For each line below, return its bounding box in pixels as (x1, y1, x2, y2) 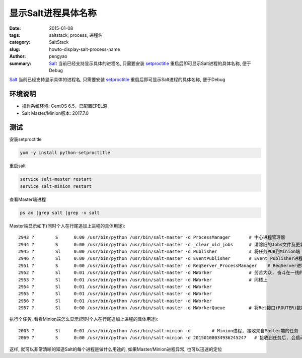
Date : (9, 25, 21, 31)
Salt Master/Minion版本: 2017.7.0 (22, 110, 89, 116)
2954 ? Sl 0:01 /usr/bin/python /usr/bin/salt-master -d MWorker (18, 283, 212, 290)
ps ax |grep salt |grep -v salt (20, 209, 100, 216)
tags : (9, 32, 21, 38)
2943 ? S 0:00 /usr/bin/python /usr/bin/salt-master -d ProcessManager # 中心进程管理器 (18, 235, 285, 240)
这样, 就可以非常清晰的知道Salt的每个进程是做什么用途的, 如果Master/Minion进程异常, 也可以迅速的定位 (9, 346, 222, 352)
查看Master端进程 (9, 196, 46, 202)
